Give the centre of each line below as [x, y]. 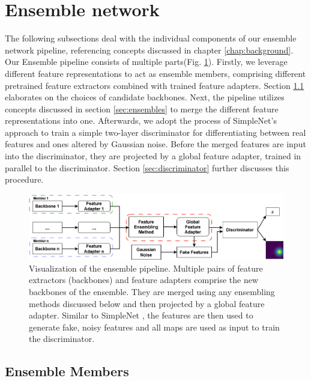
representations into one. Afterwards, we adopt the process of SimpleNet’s [141, 120]
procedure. [24, 179]
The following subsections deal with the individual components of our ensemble [151, 38]
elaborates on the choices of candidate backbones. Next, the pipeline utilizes [145, 97]
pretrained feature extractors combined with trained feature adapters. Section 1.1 [155, 85]
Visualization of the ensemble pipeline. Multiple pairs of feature [146, 268]
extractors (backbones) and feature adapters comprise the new [143, 280]
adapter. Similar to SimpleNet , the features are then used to [141, 315]
